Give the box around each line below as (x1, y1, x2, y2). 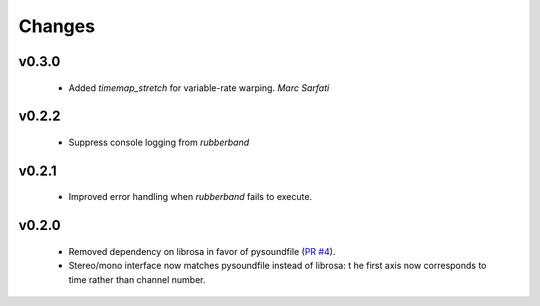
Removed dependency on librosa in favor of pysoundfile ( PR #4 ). (68, 245, 336, 257)
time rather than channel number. (68, 273, 206, 285)
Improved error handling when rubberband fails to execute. (68, 191, 313, 203)
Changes (18, 15, 95, 37)
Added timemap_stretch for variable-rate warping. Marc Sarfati (68, 81, 330, 94)
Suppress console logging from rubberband (68, 136, 250, 148)
